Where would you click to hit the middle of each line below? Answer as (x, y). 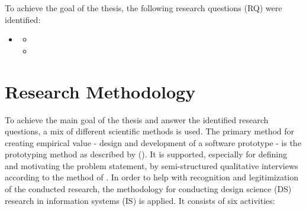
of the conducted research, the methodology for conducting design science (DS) (148, 189)
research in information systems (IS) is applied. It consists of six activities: (140, 200)
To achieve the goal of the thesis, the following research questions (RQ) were (144, 8)
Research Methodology (100, 91)
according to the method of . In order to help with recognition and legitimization (152, 177)
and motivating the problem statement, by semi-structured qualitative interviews (152, 165)
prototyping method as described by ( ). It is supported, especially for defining (146, 154)
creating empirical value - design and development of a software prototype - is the (153, 142)
